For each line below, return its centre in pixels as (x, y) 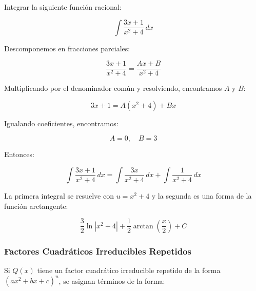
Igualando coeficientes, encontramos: (61, 123)
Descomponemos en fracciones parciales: (67, 48)
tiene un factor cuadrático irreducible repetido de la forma (129, 270)
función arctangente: (36, 206)
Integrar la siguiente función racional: (63, 7)
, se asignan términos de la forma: (112, 280)
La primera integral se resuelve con (59, 196)
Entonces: (19, 154)
